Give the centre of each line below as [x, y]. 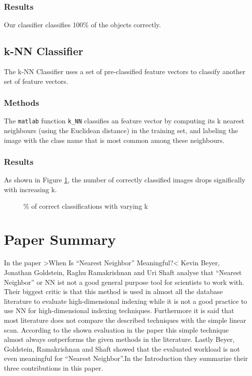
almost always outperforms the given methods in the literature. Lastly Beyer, [119, 339]
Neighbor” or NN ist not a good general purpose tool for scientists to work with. [124, 282]
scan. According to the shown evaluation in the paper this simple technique [116, 329]
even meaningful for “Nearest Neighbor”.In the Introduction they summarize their [126, 358]
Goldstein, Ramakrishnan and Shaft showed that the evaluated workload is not [122, 348]
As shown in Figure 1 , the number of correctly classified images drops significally [125, 180]
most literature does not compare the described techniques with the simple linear [125, 320]
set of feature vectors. [36, 81]
